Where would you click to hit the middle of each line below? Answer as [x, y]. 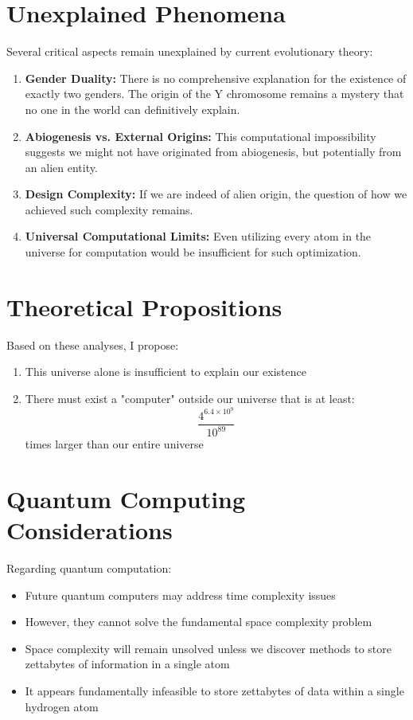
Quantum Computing [126, 498]
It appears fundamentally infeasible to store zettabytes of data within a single [214, 690]
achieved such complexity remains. [109, 209]
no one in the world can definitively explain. [132, 109]
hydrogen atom [62, 706]
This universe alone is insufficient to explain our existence [166, 372]
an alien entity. [61, 167]
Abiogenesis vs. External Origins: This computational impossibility [201, 136]
